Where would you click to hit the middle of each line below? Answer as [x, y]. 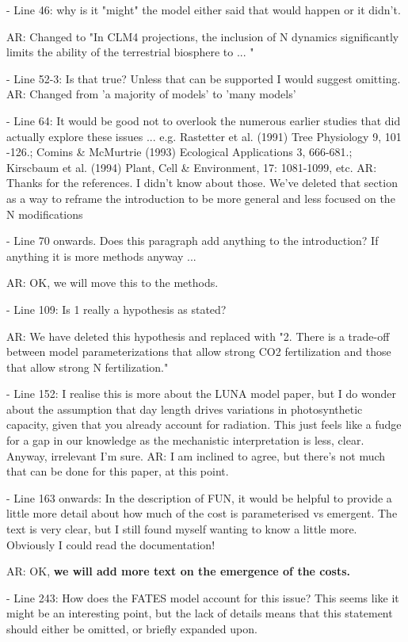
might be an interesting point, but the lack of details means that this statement [200, 613]
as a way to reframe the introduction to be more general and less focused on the [201, 198]
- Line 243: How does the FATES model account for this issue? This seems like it [203, 597]
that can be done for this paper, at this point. [118, 471]
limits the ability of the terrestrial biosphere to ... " [130, 52]
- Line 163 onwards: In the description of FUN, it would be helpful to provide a [199, 497]
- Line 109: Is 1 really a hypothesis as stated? [116, 309]
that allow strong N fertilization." [88, 367]
